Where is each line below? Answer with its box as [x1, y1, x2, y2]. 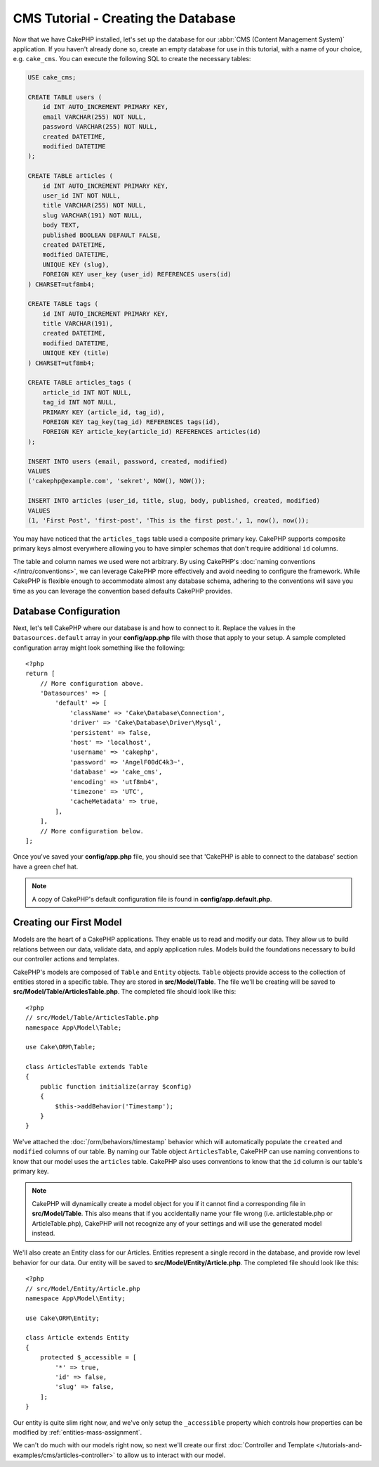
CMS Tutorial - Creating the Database [13, 11, 237, 26]
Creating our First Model [13, 916, 122, 928]
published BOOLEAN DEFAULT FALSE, [42, 231, 161, 239]
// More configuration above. [39, 679, 144, 687]
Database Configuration [13, 605, 121, 617]
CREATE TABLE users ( [27, 94, 102, 101]
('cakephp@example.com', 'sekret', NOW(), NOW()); [27, 477, 206, 485]
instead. [32, 1229, 55, 1237]
